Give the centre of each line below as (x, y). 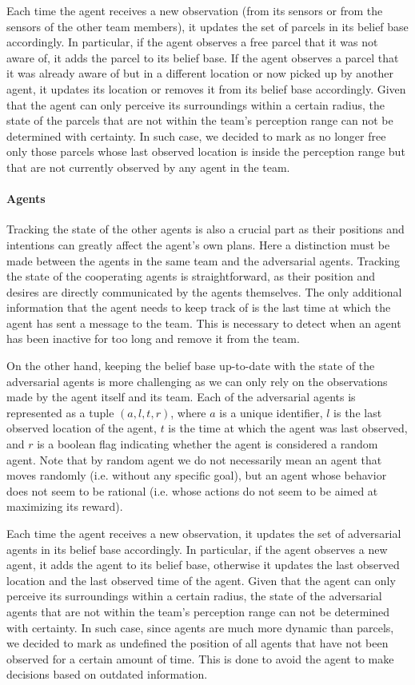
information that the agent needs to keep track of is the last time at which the (199, 307)
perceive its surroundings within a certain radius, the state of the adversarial (194, 596)
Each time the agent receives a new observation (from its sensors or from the (195, 10)
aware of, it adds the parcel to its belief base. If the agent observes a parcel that (203, 57)
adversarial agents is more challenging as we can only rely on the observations (197, 381)
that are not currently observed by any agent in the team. (148, 167)
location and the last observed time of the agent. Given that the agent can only (201, 580)
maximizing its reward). (65, 506)
